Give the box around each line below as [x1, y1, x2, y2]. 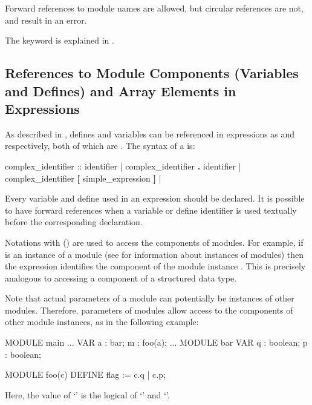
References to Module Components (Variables [5, 64, 299, 82]
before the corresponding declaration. [5, 216, 143, 228]
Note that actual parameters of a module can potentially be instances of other [5, 292, 294, 305]
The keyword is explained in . [5, 34, 114, 47]
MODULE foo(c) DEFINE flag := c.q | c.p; [5, 368, 166, 381]
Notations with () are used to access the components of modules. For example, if [5, 235, 304, 248]
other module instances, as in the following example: [5, 315, 199, 328]
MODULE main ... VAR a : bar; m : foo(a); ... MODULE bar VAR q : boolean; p [5, 336, 308, 349]
